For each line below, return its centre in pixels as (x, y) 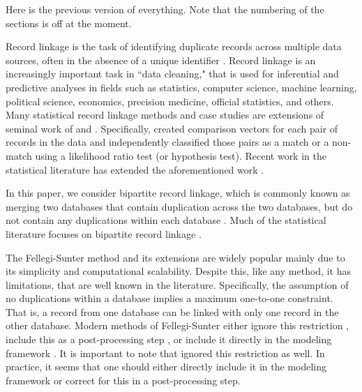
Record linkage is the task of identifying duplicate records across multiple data (174, 46)
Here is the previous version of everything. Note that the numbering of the (165, 9)
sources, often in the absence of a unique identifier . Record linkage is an (161, 60)
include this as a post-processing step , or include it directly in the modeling (169, 339)
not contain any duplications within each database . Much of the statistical (166, 220)
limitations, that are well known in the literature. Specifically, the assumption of (177, 284)
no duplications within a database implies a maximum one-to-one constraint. (169, 298)
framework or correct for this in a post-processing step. (123, 380)
